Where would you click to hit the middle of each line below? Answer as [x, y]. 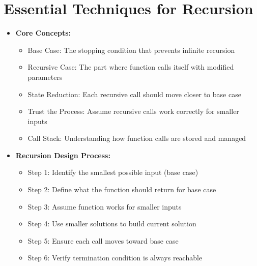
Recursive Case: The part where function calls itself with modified [131, 67]
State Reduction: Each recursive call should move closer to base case [134, 94]
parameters [45, 77]
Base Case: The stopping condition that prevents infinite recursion [131, 50]
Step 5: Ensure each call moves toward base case [103, 240]
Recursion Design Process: [63, 155]
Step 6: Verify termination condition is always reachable [115, 258]
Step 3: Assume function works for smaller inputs [105, 206]
